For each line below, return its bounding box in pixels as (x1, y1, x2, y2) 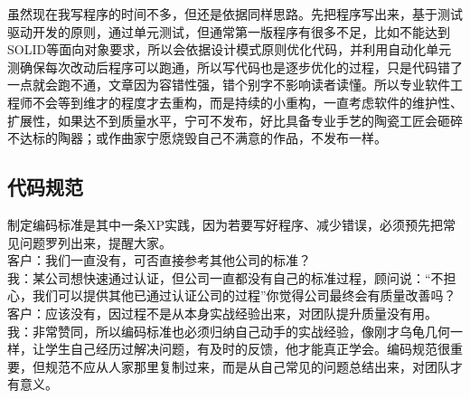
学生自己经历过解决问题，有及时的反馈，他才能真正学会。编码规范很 (44, 339, 450, 358)
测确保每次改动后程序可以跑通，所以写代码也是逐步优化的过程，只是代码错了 (7, 57, 463, 76)
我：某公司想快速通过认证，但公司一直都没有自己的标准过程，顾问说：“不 (7, 268, 444, 287)
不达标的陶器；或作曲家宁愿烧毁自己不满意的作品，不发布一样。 (7, 128, 387, 147)
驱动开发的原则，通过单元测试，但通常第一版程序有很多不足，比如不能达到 (7, 22, 450, 41)
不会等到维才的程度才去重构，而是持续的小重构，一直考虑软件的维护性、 (32, 92, 463, 111)
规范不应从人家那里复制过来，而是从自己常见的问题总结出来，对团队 (44, 356, 450, 375)
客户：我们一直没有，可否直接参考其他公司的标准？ (7, 251, 311, 270)
